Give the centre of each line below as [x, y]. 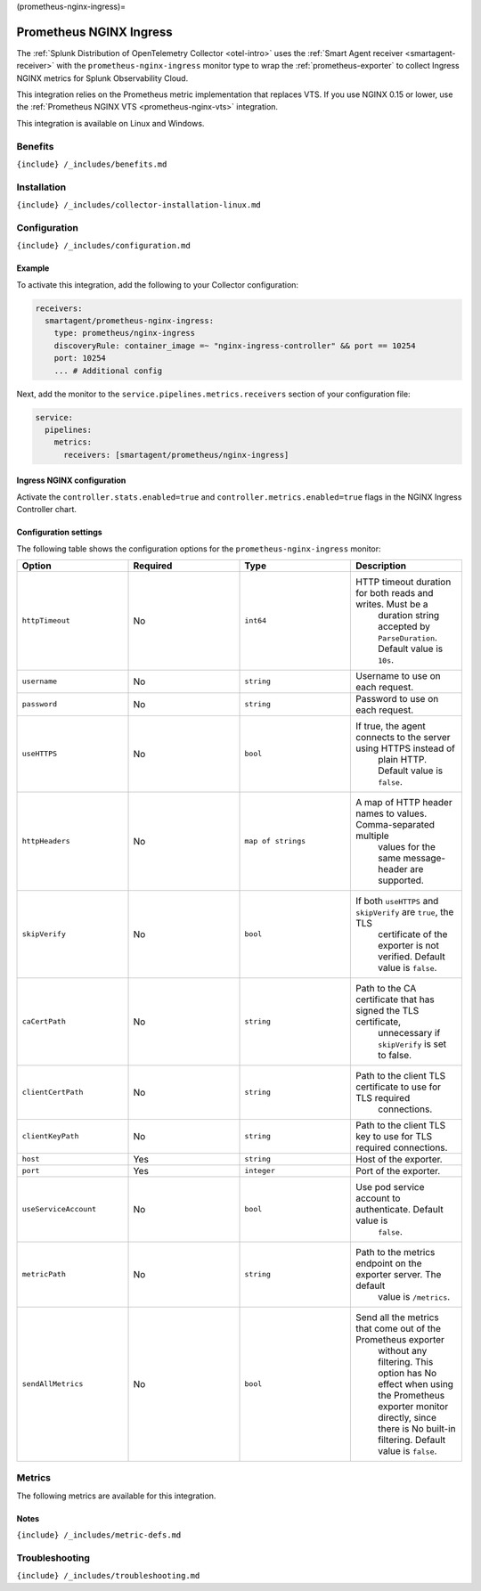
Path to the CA [386, 988]
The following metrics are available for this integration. [116, 1496]
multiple [372, 836]
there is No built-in [416, 1428]
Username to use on [398, 675]
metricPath [44, 1274]
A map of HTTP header [404, 802]
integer [260, 1171]
